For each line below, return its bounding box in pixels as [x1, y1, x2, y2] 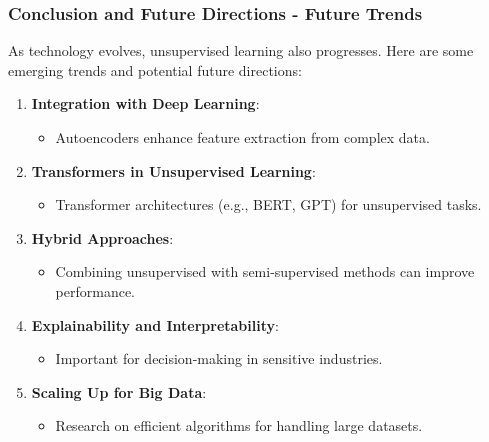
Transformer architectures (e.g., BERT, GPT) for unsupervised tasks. [55, 194, 482, 215]
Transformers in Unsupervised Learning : [31, 160, 316, 181]
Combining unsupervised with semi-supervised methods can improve [55, 261, 475, 282]
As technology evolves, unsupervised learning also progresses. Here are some [8, 40, 474, 61]
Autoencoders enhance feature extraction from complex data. [55, 127, 430, 147]
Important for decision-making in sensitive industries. [55, 348, 383, 369]
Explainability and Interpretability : [31, 314, 279, 335]
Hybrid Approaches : [31, 227, 174, 248]
